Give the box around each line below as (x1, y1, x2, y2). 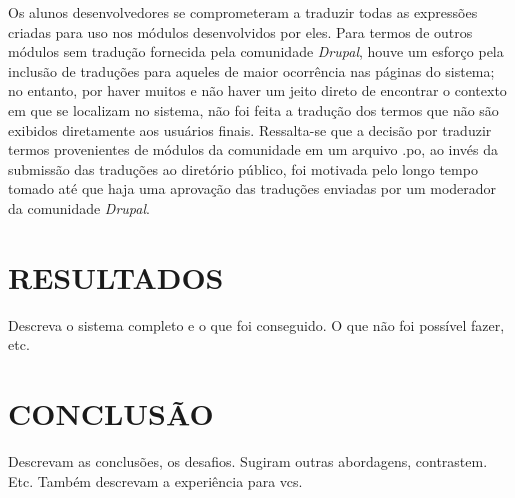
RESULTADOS (8, 256, 224, 297)
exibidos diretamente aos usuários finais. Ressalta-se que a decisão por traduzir (8, 119, 492, 140)
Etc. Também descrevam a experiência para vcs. (8, 470, 303, 491)
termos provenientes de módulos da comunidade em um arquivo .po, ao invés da (8, 139, 499, 160)
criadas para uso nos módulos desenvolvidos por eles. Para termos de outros (8, 21, 473, 42)
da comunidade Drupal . (8, 197, 150, 218)
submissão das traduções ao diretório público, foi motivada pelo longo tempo (8, 158, 478, 179)
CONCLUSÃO (8, 393, 214, 434)
